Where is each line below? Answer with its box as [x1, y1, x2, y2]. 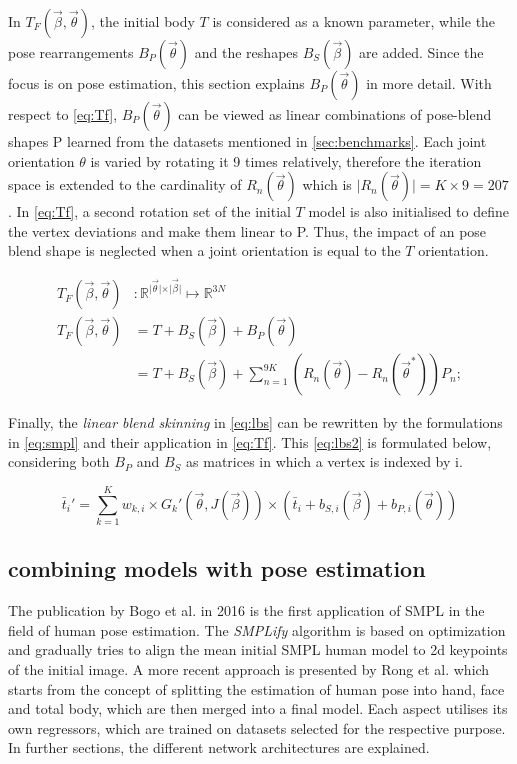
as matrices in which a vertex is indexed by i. [186, 451, 463, 472]
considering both [8, 451, 110, 472]
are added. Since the [359, 42, 484, 62]
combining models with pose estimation [8, 553, 426, 584]
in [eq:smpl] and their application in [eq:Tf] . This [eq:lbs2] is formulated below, [8, 431, 492, 452]
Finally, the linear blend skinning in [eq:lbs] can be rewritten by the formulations [8, 412, 503, 433]
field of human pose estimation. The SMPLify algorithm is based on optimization [8, 619, 506, 640]
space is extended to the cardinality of [8, 174, 242, 195]
